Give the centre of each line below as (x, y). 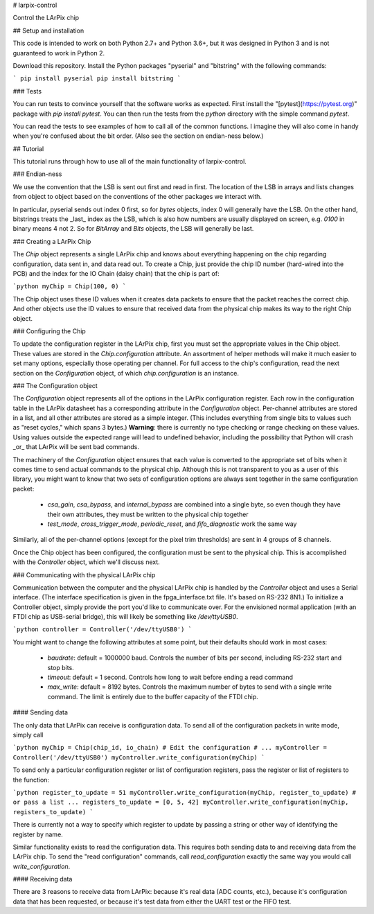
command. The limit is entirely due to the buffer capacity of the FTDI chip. (153, 696)
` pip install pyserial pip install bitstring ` (97, 79)
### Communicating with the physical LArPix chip (84, 574)
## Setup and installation (48, 30)
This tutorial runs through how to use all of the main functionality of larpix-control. (130, 161)
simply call (28, 735)
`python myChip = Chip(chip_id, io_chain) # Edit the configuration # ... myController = (170, 748)
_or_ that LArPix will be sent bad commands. (76, 447)
